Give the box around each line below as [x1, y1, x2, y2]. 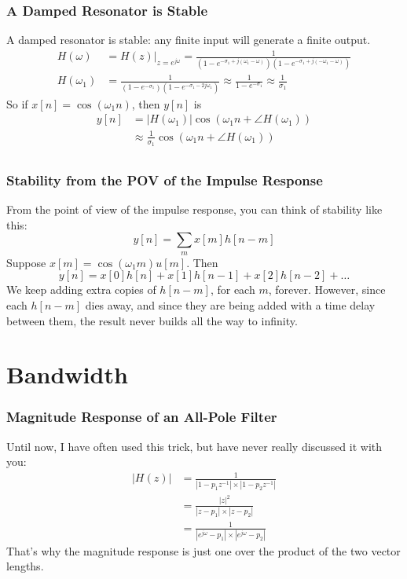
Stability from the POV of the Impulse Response [6, 170, 323, 189]
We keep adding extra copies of [6, 281, 156, 298]
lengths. [6, 558, 44, 574]
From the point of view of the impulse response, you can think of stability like [6, 201, 383, 218]
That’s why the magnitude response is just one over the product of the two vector [6, 542, 401, 559]
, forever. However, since [268, 281, 386, 298]
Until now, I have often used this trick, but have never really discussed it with [6, 438, 383, 454]
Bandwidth [6, 358, 128, 390]
